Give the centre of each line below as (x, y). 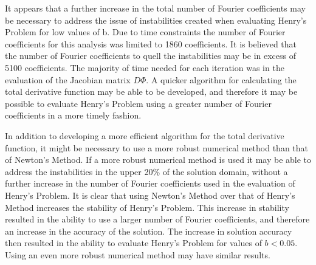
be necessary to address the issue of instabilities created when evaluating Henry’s (156, 20)
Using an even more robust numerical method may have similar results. (138, 254)
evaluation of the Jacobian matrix (68, 79)
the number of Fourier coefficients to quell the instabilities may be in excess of (150, 56)
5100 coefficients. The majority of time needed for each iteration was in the (145, 67)
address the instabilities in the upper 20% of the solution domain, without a (146, 171)
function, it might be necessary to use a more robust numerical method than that (157, 147)
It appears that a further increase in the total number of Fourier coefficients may (155, 8)
